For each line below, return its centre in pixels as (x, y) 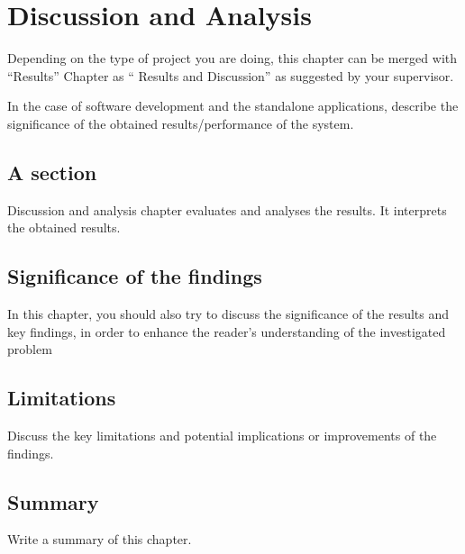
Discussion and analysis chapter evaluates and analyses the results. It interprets (227, 209)
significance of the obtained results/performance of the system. (181, 123)
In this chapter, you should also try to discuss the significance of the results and (228, 314)
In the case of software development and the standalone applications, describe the (233, 106)
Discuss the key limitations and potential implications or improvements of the (222, 436)
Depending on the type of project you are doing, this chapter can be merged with (232, 58)
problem (30, 349)
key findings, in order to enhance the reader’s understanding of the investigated (227, 331)
